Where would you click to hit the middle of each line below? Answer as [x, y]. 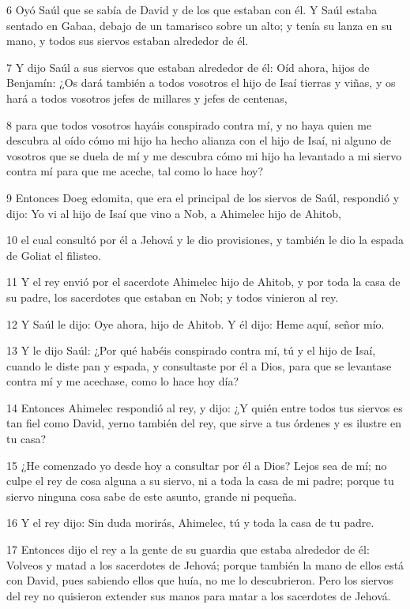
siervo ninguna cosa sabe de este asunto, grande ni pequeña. [152, 496]
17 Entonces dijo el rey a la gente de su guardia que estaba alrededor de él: [188, 549]
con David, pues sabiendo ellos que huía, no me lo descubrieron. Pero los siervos [200, 580]
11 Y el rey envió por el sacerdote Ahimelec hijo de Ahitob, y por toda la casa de [203, 282]
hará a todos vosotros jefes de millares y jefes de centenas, [147, 98]
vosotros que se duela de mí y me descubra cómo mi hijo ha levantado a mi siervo [204, 155]
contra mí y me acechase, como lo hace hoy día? [123, 381]
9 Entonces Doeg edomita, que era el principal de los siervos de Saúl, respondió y [203, 197]
